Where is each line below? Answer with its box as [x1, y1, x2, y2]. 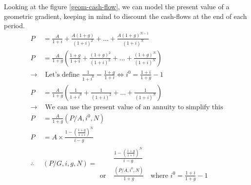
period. [4, 20, 25, 31]
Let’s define [45, 71, 80, 78]
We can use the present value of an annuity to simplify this [45, 103, 223, 111]
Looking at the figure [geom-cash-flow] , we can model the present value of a [4, 1, 230, 11]
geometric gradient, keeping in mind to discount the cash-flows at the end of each [4, 11, 247, 21]
